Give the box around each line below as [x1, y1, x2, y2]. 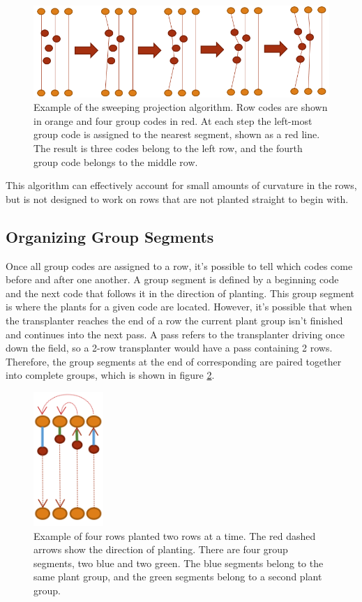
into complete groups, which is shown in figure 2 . [6, 368, 215, 382]
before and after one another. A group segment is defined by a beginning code [6, 272, 339, 287]
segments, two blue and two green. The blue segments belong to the [33, 555, 324, 570]
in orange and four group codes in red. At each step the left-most [33, 113, 312, 128]
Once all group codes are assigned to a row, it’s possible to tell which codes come [6, 258, 353, 273]
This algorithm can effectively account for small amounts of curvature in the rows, [6, 178, 357, 193]
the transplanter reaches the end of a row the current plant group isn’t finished [6, 313, 343, 327]
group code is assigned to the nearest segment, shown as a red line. [33, 127, 320, 142]
